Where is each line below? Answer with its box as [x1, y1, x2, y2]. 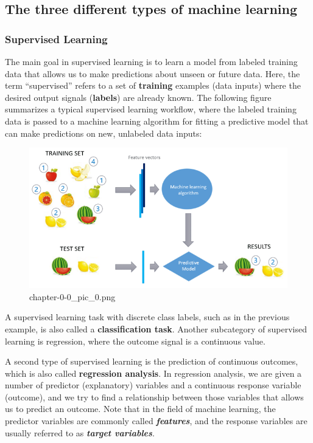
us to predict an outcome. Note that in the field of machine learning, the [5, 402, 276, 415]
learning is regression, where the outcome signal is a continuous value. [5, 334, 266, 347]
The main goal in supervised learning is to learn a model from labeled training [5, 55, 298, 67]
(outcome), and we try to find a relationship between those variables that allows [5, 390, 304, 403]
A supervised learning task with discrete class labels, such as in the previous [5, 311, 290, 323]
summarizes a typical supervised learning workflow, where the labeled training [5, 103, 297, 115]
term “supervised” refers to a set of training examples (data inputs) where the [5, 79, 301, 92]
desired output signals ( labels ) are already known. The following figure [5, 91, 272, 103]
